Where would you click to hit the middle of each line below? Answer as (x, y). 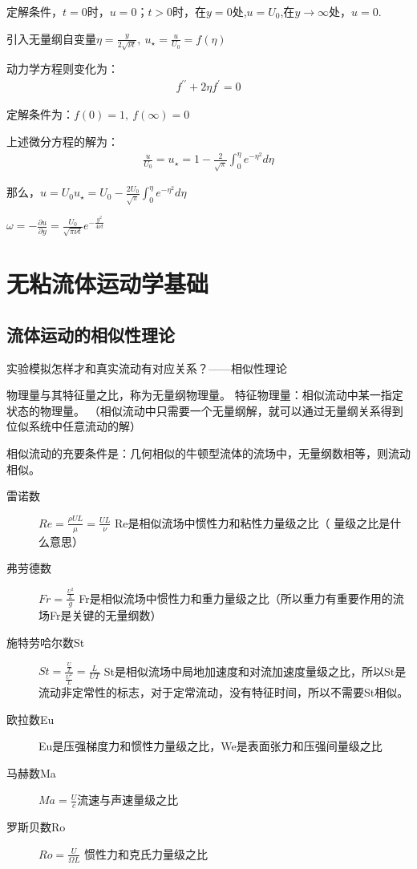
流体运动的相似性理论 (91, 334)
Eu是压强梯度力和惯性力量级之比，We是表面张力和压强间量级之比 (211, 746)
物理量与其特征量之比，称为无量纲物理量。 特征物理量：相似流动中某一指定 (205, 395)
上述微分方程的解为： (63, 141)
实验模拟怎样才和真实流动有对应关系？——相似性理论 (147, 368)
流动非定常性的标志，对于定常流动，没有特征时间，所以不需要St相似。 (224, 691)
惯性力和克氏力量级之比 (146, 853)
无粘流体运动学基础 (108, 283)
